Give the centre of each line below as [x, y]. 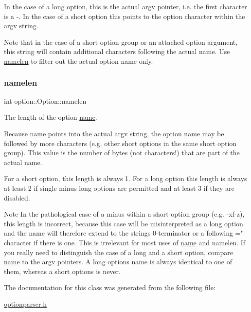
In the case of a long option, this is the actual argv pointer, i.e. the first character [125, 6]
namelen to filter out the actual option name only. [79, 61]
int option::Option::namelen [45, 101]
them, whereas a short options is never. [62, 271]
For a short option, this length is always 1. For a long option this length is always [125, 178]
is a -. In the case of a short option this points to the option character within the [125, 16]
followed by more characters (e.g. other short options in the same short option [120, 143]
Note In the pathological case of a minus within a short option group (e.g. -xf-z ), [124, 214]
